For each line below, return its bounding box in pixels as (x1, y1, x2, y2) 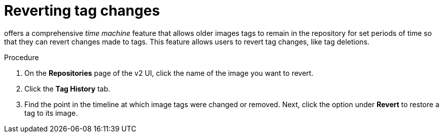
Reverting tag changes (4, 2, 160, 19)
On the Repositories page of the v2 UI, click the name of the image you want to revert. (24, 68, 314, 77)
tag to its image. (24, 108, 78, 117)
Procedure (4, 53, 39, 62)
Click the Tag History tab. (24, 84, 110, 93)
